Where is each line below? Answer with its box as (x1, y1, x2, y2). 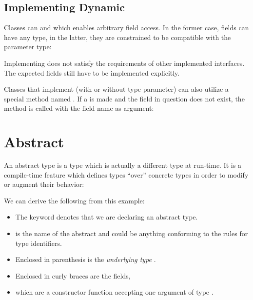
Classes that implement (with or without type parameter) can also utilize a (4, 84, 229, 94)
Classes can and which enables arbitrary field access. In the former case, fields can (4, 22, 249, 33)
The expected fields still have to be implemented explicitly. (4, 67, 180, 78)
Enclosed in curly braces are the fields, (15, 270, 131, 280)
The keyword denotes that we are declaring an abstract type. (15, 212, 198, 222)
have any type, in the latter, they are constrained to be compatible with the (4, 32, 231, 42)
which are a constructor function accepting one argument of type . (15, 287, 214, 297)
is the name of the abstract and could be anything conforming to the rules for (15, 228, 248, 239)
